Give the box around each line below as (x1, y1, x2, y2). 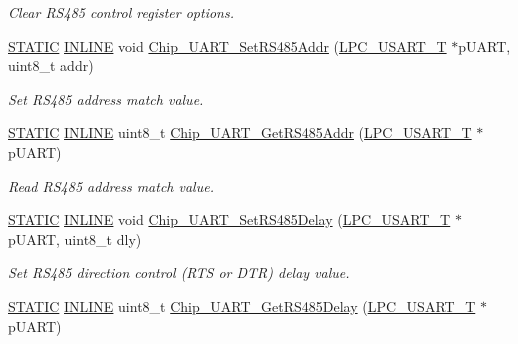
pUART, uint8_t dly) (8, 228, 142, 249)
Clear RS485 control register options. (8, 2, 234, 22)
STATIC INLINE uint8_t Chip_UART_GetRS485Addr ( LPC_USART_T (8, 122, 472, 143)
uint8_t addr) (8, 55, 94, 76)
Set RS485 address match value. (8, 88, 204, 109)
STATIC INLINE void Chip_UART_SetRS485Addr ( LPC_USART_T (8, 35, 447, 56)
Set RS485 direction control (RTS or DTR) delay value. (8, 262, 350, 283)
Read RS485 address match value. (8, 175, 214, 196)
